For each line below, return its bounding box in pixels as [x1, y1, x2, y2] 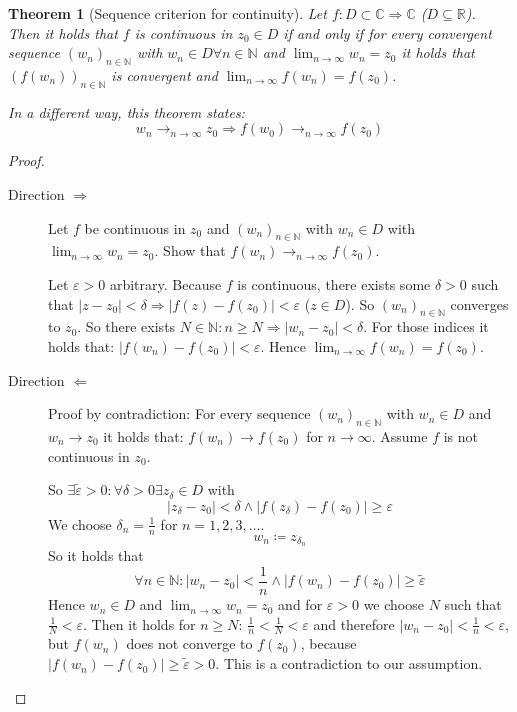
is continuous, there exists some [237, 273, 431, 294]
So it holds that [48, 545, 144, 566]
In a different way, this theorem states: [8, 101, 245, 122]
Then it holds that [8, 22, 118, 43]
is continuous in [134, 22, 233, 43]
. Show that [154, 240, 226, 261]
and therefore [313, 613, 395, 634]
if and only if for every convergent [283, 22, 492, 43]
